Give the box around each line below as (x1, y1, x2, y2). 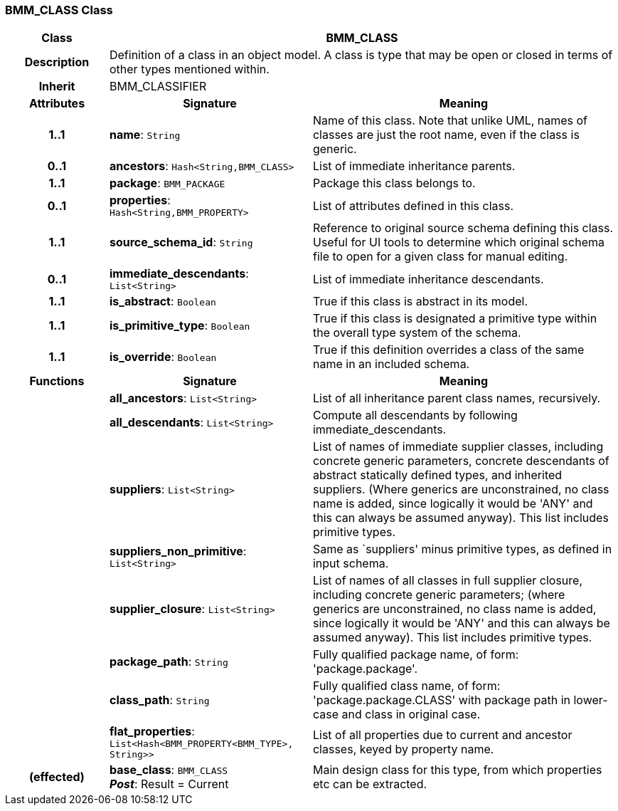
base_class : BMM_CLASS (109, 763, 228, 778)
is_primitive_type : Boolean (109, 318, 250, 333)
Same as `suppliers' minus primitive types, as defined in (312, 542, 612, 557)
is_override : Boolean (109, 350, 217, 365)
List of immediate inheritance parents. (312, 159, 516, 174)
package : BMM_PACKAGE (109, 176, 225, 191)
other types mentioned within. (109, 62, 270, 77)
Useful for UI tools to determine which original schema (312, 235, 604, 250)
